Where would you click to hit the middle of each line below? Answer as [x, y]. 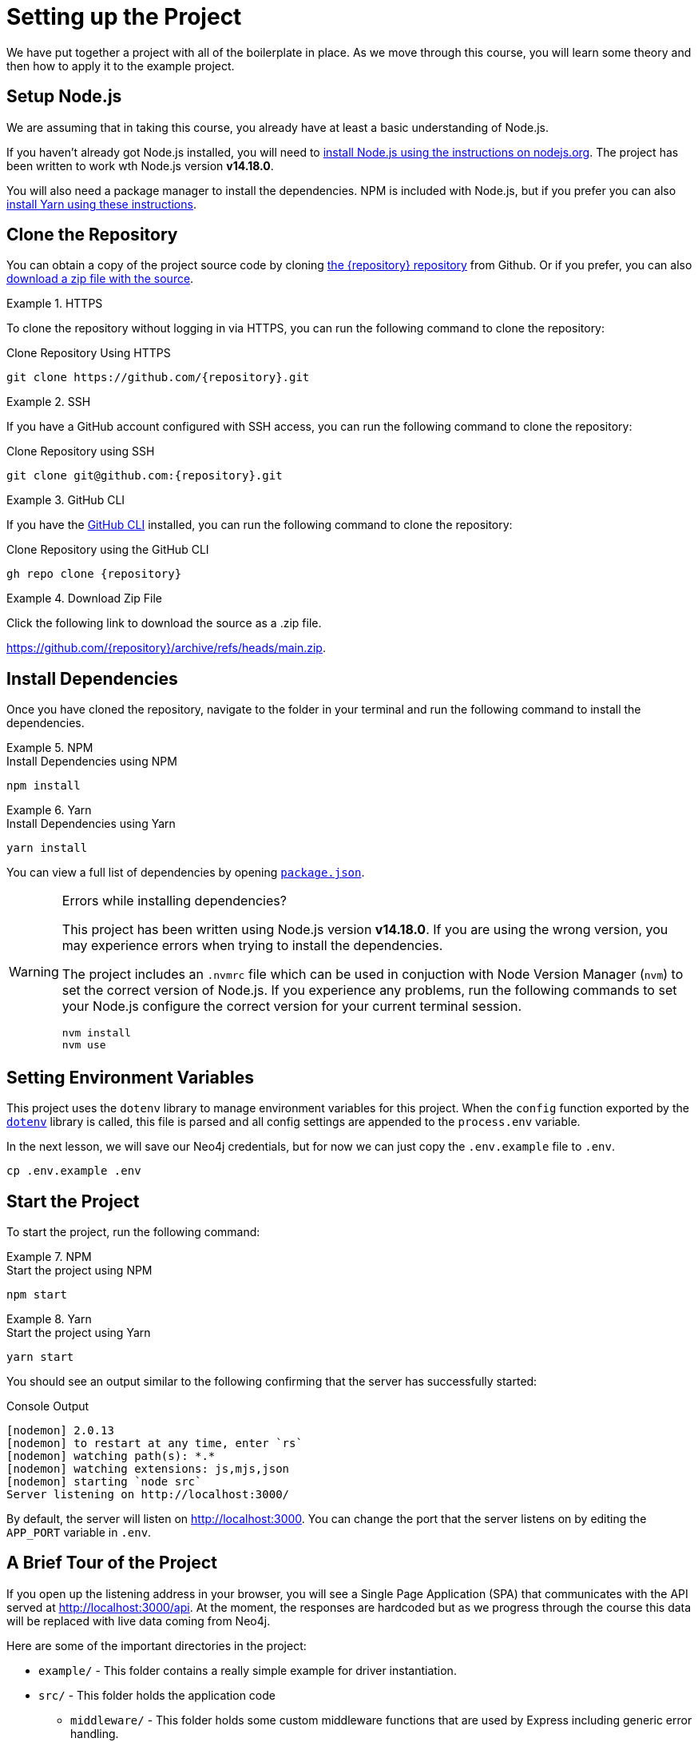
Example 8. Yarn [49, 1318]
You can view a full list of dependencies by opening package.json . [186, 873]
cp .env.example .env [74, 1171]
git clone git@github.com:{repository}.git [145, 476]
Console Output [48, 1406]
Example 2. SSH [49, 402]
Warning [34, 972]
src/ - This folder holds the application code [157, 1695]
